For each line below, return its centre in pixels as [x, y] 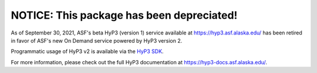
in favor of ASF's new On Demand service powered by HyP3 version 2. [97, 40]
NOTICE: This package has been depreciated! [124, 15]
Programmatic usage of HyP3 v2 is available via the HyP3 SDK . [87, 51]
